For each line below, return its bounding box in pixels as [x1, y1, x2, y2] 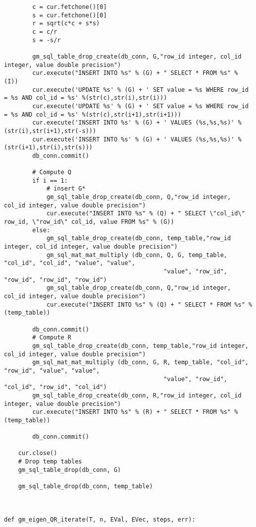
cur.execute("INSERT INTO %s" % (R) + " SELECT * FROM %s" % [32, 408, 238, 416]
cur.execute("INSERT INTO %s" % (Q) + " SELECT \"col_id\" [46, 210, 245, 217]
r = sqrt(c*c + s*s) [32, 20, 100, 27]
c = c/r [32, 28, 57, 35]
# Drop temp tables [18, 458, 82, 465]
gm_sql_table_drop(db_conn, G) [18, 466, 121, 473]
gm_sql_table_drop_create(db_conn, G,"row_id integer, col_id [32, 53, 242, 60]
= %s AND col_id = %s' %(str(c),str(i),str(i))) [4, 94, 167, 102]
